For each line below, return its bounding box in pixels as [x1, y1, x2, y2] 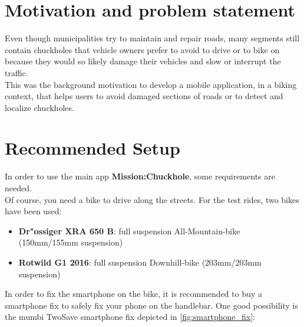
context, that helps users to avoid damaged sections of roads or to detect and [5, 90, 283, 102]
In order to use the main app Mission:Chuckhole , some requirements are [5, 170, 275, 182]
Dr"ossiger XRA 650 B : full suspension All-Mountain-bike [18, 224, 240, 237]
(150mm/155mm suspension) [18, 236, 123, 248]
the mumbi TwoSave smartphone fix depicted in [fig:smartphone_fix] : [5, 310, 255, 323]
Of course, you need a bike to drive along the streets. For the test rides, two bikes [5, 193, 299, 205]
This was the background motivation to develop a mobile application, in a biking [5, 78, 297, 90]
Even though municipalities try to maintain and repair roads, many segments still [5, 32, 300, 44]
